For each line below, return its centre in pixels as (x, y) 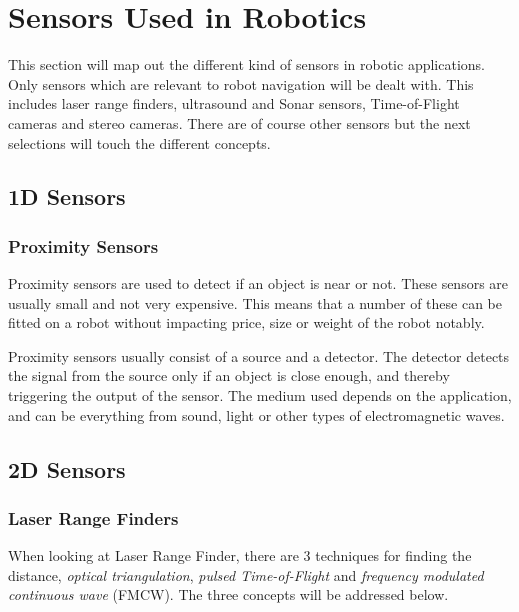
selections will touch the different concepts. (139, 142)
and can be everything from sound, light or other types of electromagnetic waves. (256, 414)
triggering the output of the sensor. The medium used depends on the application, (260, 395)
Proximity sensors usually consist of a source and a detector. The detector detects (259, 355)
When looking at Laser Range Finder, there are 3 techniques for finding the (240, 555)
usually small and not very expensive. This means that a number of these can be (255, 302)
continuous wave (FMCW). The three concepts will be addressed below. (228, 594)
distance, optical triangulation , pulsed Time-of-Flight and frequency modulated (246, 574)
